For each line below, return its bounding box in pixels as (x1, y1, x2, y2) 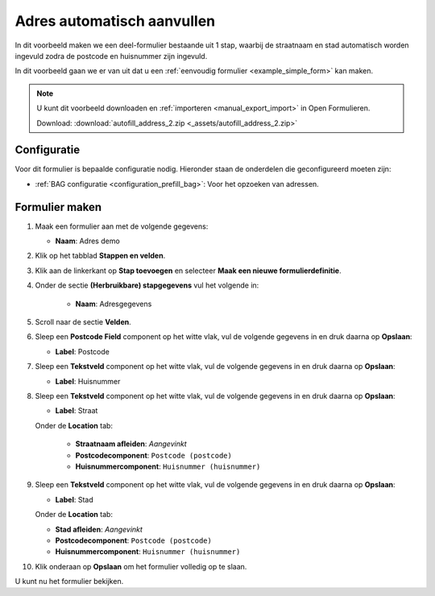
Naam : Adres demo (55, 236, 120, 246)
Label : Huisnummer (55, 376, 121, 386)
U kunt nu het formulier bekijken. (14, 577, 124, 586)
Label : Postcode (55, 346, 110, 356)
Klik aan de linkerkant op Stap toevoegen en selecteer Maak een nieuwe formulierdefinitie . (35, 266, 342, 275)
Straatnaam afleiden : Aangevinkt (75, 439, 187, 449)
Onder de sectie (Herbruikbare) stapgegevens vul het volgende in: (35, 280, 259, 290)
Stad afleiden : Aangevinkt (55, 524, 143, 534)
